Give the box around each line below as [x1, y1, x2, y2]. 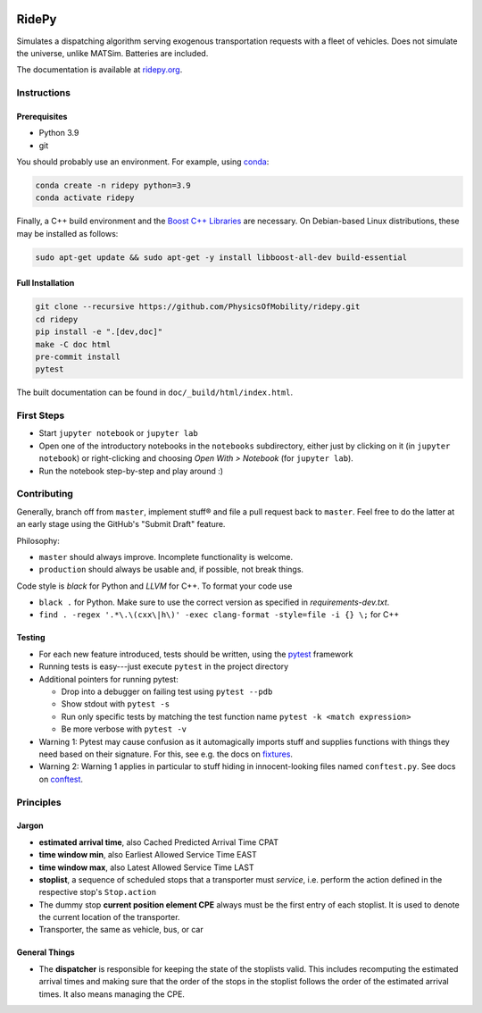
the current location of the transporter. [38, 912, 180, 923]
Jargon [16, 820, 44, 831]
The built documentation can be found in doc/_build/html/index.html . [16, 387, 294, 398]
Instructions [16, 87, 71, 99]
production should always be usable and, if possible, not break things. [38, 564, 303, 575]
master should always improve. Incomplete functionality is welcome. [38, 551, 294, 562]
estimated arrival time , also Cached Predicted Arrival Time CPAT [38, 836, 279, 848]
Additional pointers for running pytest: [38, 674, 179, 684]
